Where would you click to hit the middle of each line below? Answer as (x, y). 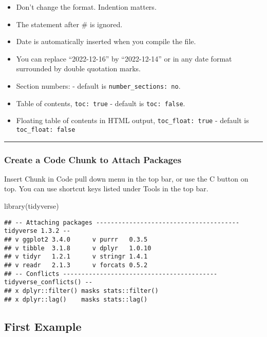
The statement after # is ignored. (69, 24)
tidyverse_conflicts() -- (48, 282)
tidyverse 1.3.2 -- (37, 231)
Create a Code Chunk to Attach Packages (93, 159)
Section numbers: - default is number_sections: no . (98, 85)
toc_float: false (46, 130)
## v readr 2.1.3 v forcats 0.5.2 (76, 265)
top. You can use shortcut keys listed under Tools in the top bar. (106, 189)
